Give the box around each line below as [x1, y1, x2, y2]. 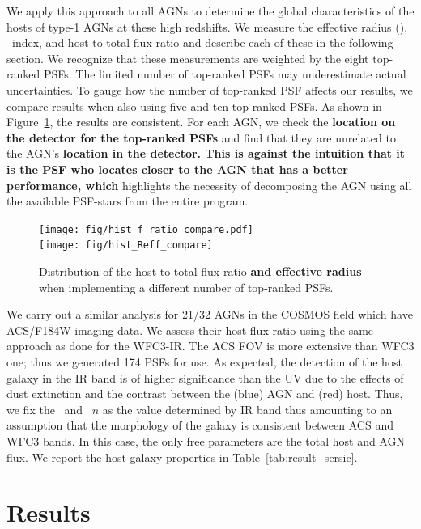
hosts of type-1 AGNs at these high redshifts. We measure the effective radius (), [6, 18, 408, 35]
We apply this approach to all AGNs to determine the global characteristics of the [6, 2, 415, 19]
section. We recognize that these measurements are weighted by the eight [6, 49, 369, 66]
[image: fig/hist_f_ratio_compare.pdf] [39, 223, 253, 235]
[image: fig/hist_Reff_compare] [39, 239, 213, 252]
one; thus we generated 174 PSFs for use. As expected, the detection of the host [6, 353, 402, 370]
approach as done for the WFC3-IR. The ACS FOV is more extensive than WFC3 [6, 337, 415, 354]
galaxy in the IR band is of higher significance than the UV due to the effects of [6, 369, 404, 386]
